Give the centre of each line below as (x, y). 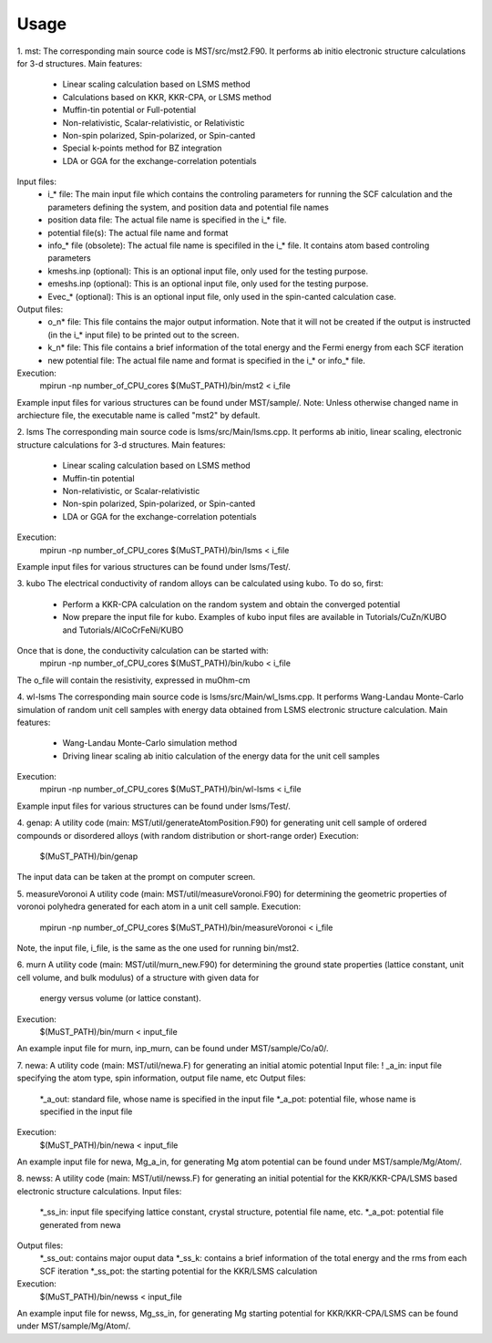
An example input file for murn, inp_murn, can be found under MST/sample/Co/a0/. (173, 1049)
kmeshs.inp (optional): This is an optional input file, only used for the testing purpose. (208, 271)
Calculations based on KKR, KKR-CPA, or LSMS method (167, 97)
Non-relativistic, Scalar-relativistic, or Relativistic (154, 122)
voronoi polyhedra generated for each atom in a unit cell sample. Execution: (159, 906)
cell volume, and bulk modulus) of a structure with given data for (138, 977)
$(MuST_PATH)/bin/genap (89, 856)
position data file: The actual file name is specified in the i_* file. (167, 220)
